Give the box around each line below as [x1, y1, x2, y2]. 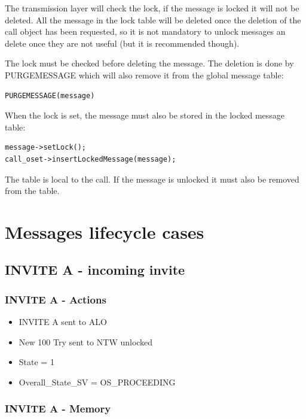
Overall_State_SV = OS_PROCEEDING [19, 375, 176, 388]
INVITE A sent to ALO [19, 315, 107, 328]
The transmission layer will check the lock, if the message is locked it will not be [5, 2, 299, 14]
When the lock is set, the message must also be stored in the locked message [5, 109, 285, 122]
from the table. [5, 184, 60, 197]
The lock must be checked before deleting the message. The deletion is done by [5, 57, 294, 69]
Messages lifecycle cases [5, 219, 204, 244]
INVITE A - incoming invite [5, 260, 185, 279]
